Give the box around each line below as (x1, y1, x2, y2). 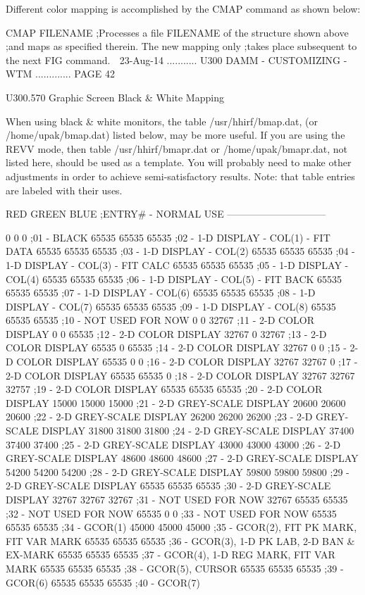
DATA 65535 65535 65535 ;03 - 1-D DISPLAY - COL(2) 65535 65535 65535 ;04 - (6, 244, 355, 258)
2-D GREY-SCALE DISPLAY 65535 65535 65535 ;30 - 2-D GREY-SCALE (6, 478, 331, 493)
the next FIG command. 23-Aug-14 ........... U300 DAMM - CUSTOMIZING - (6, 52, 347, 67)
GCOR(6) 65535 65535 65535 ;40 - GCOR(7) (6, 575, 200, 589)
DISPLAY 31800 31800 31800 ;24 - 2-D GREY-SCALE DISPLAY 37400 (42, 423, 354, 438)
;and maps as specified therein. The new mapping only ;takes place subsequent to (6, 39, 357, 54)
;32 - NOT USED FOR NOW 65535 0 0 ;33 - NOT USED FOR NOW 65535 (6, 506, 337, 520)
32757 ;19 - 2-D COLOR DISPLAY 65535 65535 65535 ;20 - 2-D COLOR (6, 382, 323, 396)
